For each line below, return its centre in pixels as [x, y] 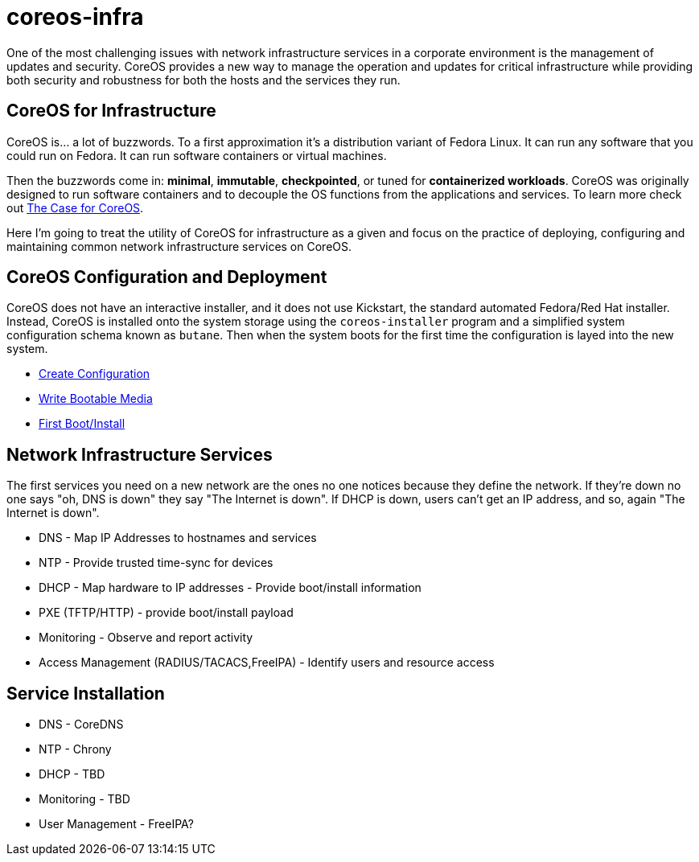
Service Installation [86, 693]
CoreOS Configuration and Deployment [167, 277]
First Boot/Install [82, 424]
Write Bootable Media [96, 399]
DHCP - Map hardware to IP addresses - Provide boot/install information [230, 588]
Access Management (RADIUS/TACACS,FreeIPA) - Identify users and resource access [267, 663]
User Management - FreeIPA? [116, 824]
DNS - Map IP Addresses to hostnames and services [178, 538]
